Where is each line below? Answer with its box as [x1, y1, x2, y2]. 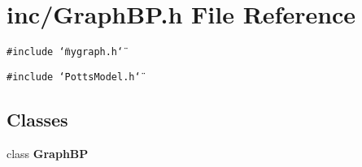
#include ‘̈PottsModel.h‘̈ [7, 71, 141, 83]
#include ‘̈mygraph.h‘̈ [7, 46, 124, 58]
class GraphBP [7, 144, 89, 161]
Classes [7, 106, 68, 131]
